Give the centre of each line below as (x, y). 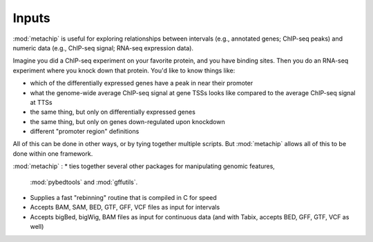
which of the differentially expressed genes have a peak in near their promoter (142, 83)
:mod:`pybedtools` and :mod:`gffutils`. (84, 182)
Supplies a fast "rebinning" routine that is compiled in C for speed (123, 198)
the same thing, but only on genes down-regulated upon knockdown (127, 121)
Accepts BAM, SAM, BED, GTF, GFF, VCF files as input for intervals (125, 208)
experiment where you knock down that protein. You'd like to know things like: (124, 70)
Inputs (32, 18)
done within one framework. (53, 153)
